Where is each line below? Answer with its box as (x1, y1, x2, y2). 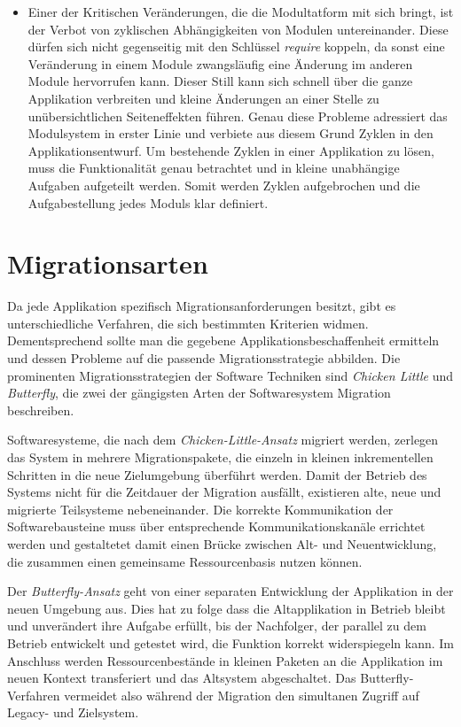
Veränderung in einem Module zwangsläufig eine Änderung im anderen (27, 54, 413, 73)
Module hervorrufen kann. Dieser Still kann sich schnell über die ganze (27, 72, 413, 90)
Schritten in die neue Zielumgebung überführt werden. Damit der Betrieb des (7, 465, 427, 483)
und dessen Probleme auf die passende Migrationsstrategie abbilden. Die (7, 349, 401, 367)
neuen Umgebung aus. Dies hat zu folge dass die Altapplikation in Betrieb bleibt (7, 599, 446, 617)
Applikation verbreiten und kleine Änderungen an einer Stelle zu (27, 89, 379, 107)
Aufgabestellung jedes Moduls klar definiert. (27, 193, 269, 212)
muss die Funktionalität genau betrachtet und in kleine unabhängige (27, 159, 400, 177)
